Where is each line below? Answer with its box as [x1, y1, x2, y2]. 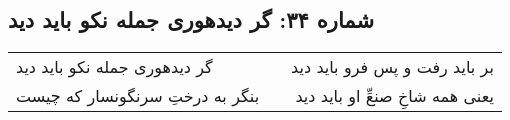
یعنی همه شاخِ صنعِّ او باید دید [295, 84, 494, 108]
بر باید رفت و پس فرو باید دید [291, 55, 494, 79]
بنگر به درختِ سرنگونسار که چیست [16, 84, 260, 108]
